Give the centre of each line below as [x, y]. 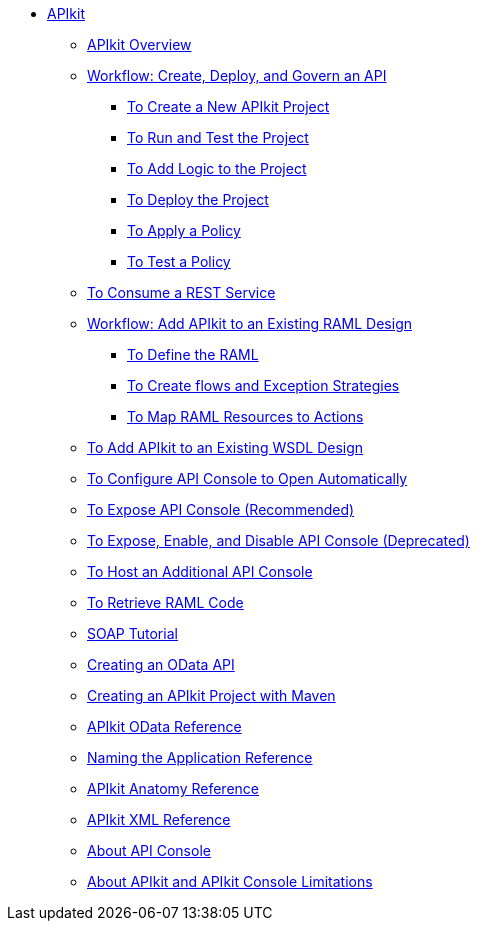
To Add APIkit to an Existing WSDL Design [225, 447]
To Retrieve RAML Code [165, 602]
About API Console [149, 850]
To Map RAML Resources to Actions [245, 416]
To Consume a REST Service [181, 292]
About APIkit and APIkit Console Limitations [230, 881]
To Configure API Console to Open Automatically [247, 478]
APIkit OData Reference [164, 726]
